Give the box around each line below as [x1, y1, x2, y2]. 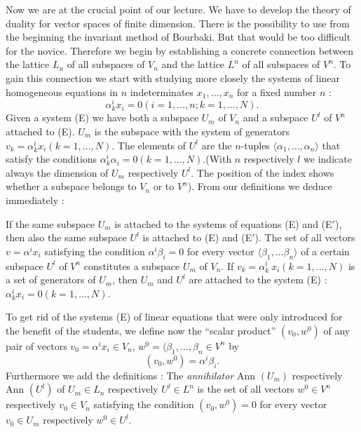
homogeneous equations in [6, 84, 118, 99]
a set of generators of [6, 272, 96, 287]
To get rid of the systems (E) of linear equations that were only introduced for [6, 309, 343, 324]
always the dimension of [6, 165, 109, 180]
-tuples [240, 137, 270, 152]
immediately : [6, 192, 64, 207]
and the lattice [161, 57, 225, 72]
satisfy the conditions [6, 151, 97, 166]
